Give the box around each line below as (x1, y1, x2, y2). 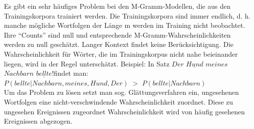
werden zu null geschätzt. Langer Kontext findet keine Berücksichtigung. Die (4, 39, 234, 49)
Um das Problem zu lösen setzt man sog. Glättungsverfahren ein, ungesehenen (4, 87, 239, 97)
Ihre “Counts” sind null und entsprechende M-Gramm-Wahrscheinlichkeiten (4, 29, 231, 40)
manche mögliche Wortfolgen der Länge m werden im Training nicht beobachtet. (4, 20, 245, 30)
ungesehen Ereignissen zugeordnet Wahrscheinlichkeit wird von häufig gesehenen (4, 106, 245, 116)
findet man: (54, 68, 89, 78)
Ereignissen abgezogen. (4, 116, 72, 126)
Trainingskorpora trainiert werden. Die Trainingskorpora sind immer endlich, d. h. (4, 10, 251, 21)
